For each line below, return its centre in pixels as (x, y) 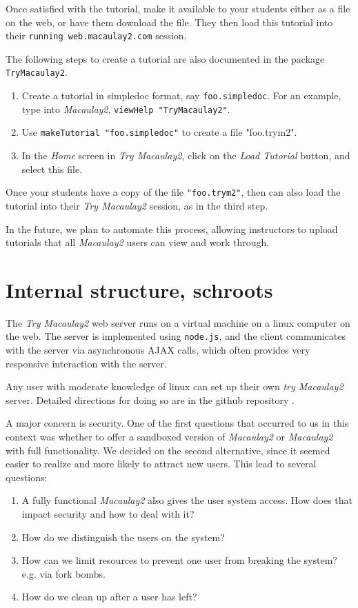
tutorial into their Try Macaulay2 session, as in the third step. (137, 205)
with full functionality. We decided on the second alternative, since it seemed (168, 450)
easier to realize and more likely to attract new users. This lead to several (161, 464)
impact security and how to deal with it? (108, 514)
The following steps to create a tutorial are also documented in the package (165, 58)
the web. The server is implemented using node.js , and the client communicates (176, 336)
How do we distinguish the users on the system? (123, 537)
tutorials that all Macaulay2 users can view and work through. (138, 242)
